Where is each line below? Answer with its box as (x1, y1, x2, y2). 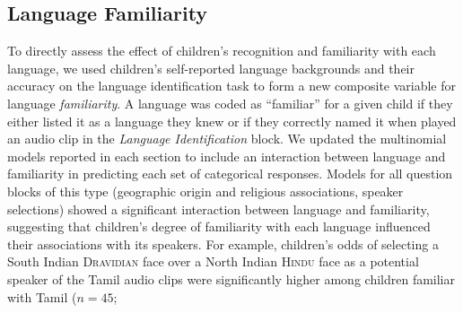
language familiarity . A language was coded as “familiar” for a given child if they (7, 93, 453, 112)
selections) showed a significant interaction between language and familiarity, (7, 199, 430, 218)
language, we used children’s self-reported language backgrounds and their (7, 58, 415, 77)
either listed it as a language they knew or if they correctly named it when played (7, 111, 457, 130)
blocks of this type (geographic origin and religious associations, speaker (7, 181, 404, 200)
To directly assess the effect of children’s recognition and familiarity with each (7, 41, 436, 60)
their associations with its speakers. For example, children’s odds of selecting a (7, 234, 439, 253)
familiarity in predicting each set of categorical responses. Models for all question (7, 164, 453, 183)
